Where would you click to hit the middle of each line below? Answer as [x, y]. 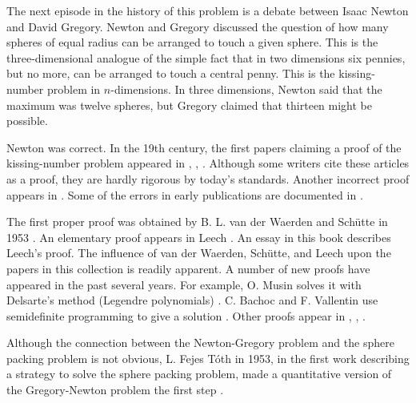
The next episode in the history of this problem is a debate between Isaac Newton [208, 10]
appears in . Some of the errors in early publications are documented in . [185, 194]
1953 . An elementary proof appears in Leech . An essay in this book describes [199, 237]
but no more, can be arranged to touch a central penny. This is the [171, 73]
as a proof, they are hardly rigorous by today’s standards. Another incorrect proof [208, 178]
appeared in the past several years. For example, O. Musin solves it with [184, 284]
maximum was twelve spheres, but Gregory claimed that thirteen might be [190, 105]
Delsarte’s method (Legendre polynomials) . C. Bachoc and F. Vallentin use [192, 300]
